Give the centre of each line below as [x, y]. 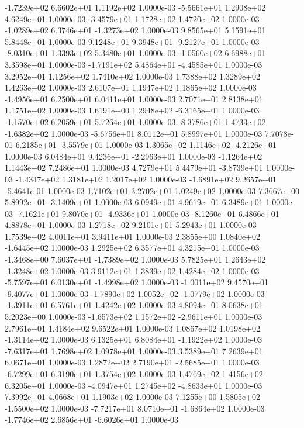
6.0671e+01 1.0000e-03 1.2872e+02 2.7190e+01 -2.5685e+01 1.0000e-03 [132, 362]
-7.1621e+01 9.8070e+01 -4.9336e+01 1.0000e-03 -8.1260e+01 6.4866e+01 [147, 213]
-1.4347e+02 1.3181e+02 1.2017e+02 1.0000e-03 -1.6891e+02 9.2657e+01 [146, 179]
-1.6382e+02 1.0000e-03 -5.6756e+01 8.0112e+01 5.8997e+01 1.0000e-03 [134, 133]
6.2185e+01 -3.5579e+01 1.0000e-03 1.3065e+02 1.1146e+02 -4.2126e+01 [146, 145]
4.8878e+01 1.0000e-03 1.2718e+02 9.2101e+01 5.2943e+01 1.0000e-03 [131, 225]
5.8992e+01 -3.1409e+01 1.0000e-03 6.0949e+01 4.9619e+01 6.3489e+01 [134, 202]
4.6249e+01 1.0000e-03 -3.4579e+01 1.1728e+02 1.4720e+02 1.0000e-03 [132, 18]
